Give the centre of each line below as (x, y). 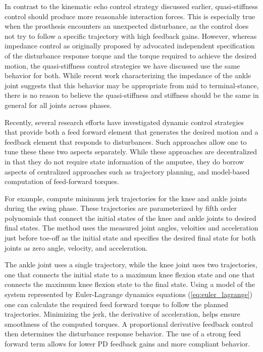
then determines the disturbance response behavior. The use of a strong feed (123, 334)
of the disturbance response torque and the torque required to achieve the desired (131, 55)
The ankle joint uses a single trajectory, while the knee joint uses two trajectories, (131, 265)
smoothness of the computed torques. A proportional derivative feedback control (129, 324)
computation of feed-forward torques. (62, 181)
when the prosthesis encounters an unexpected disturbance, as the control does (127, 26)
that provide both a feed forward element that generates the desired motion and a (131, 132)
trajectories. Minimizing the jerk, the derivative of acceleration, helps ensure (122, 314)
